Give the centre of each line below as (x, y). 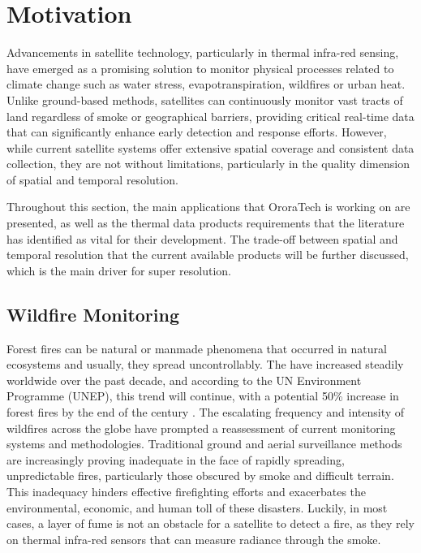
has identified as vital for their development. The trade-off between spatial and (202, 238)
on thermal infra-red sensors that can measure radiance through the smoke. (194, 539)
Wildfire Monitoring (93, 314)
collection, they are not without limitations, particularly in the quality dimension (208, 164)
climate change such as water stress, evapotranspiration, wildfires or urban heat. (206, 84)
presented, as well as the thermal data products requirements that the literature (206, 223)
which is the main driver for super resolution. (119, 270)
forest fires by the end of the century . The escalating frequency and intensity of (206, 412)
